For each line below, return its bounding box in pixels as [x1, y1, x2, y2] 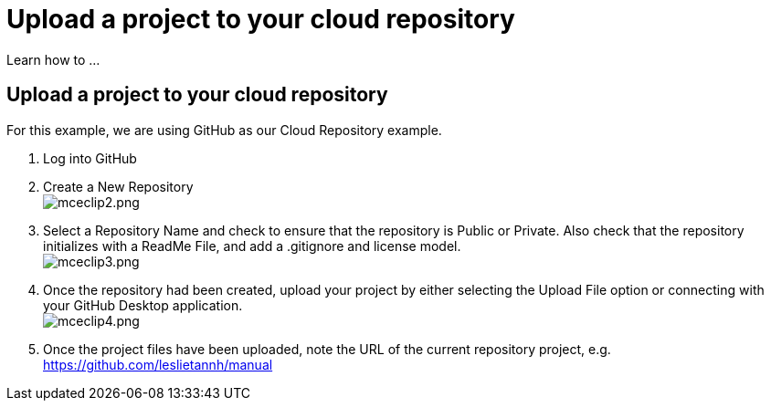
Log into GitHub [43, 150, 137, 166]
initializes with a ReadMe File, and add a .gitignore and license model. [43, 237, 461, 254]
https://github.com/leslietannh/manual [43, 356, 273, 372]
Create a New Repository [43, 178, 194, 194]
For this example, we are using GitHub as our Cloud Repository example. [6, 121, 442, 138]
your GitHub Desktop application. [43, 297, 243, 313]
